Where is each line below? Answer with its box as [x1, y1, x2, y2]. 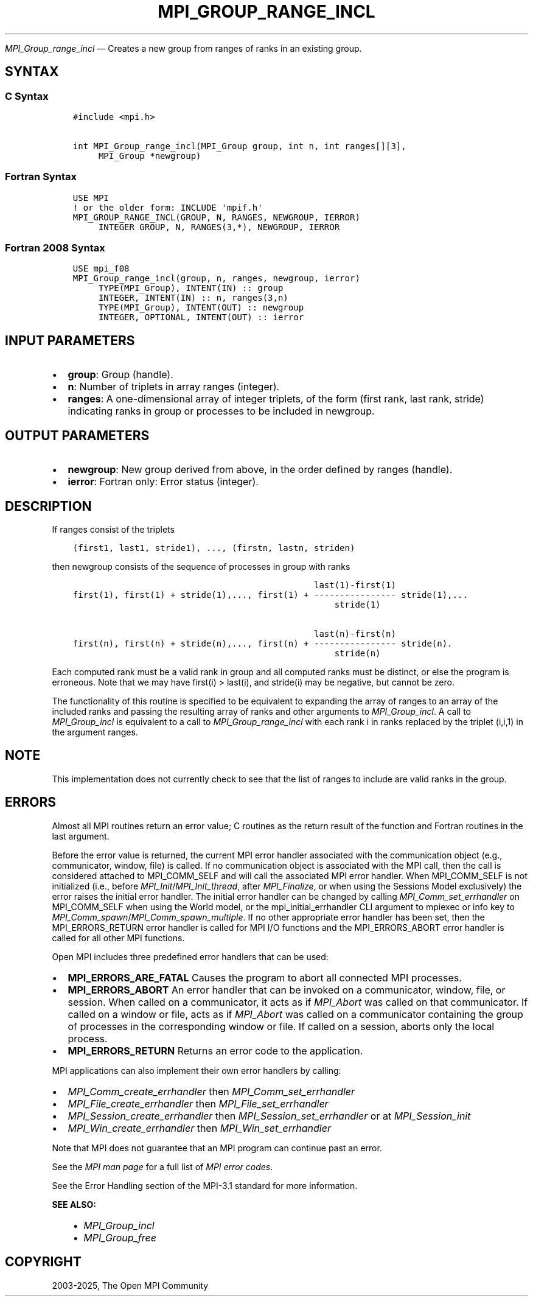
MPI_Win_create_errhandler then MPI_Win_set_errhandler [68, 1121, 331, 1134]
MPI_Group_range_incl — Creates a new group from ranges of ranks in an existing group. [5, 43, 362, 54]
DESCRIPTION [5, 498, 92, 514]
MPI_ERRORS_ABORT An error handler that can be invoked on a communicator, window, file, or [68, 983, 506, 996]
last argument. [52, 830, 110, 841]
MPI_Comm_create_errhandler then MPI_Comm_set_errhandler [68, 1085, 355, 1098]
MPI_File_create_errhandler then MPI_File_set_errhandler [68, 1097, 329, 1110]
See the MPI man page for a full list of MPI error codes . [52, 1161, 273, 1172]
